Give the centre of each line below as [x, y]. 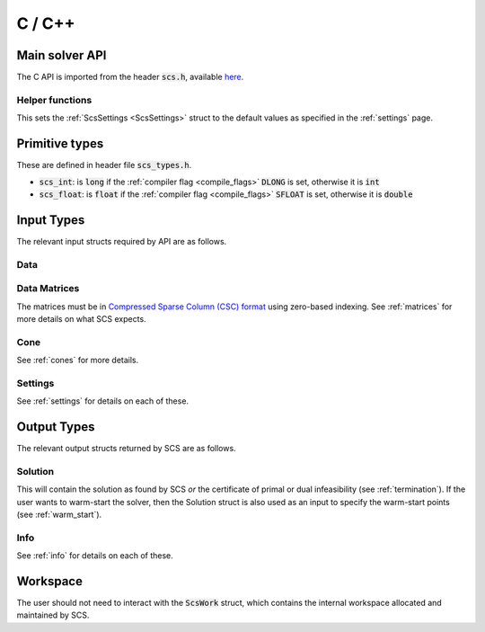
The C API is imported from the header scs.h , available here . [130, 77]
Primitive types [60, 144]
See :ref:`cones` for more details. [78, 361]
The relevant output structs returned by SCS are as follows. [127, 449]
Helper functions [54, 100]
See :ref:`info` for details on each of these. [95, 556]
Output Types [56, 427]
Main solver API [62, 55]
